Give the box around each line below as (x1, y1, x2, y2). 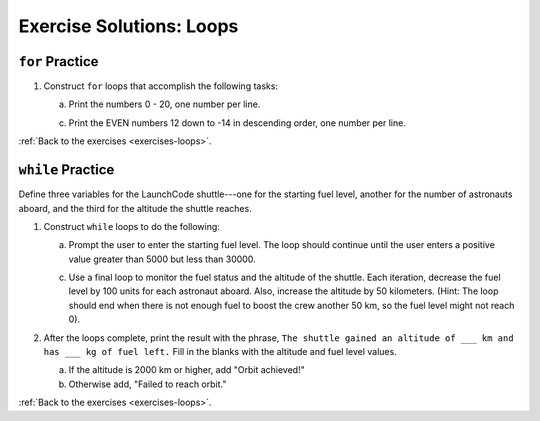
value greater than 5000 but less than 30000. (68, 253, 256, 265)
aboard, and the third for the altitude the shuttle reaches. (18, 202, 252, 214)
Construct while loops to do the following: (43, 220, 220, 232)
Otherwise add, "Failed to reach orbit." (68, 378, 227, 390)
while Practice (18, 161, 115, 179)
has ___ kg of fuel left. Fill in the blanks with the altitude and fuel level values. (43, 346, 397, 358)
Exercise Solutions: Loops (18, 15, 239, 37)
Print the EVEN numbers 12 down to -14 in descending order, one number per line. (68, 116, 407, 129)
